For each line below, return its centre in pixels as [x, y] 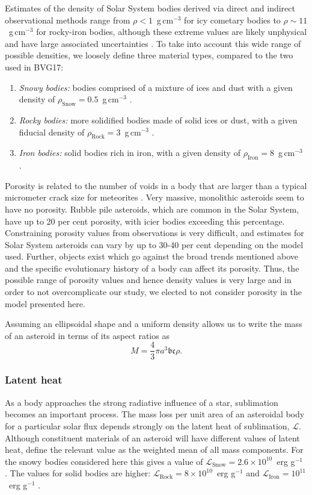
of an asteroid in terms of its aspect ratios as [87, 335]
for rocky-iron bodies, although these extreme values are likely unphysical [172, 32]
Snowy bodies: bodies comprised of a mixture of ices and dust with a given [156, 87]
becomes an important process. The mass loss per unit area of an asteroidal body [155, 414]
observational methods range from [68, 20]
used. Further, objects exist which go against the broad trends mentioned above [152, 256]
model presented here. [45, 303]
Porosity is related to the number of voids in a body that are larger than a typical [156, 185]
